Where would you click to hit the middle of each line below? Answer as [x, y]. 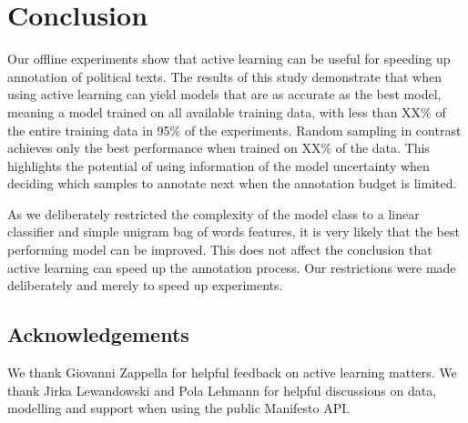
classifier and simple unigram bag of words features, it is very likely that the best [234, 232]
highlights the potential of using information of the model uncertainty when [219, 165]
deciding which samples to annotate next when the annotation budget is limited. [232, 183]
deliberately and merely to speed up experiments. [145, 285]
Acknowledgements [98, 334]
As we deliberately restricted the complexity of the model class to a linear [214, 213]
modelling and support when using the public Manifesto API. [179, 408]
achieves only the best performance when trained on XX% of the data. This [219, 148]
